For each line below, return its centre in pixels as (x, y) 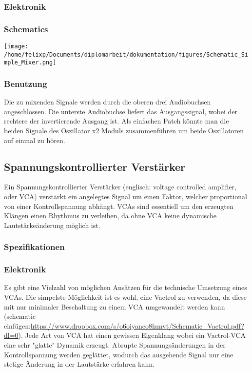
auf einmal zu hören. (35, 140)
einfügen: (17, 325)
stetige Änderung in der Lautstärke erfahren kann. (79, 364)
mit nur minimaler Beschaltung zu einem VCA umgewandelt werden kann (115, 306)
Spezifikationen (34, 247)
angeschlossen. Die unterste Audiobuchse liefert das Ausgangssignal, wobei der (121, 111)
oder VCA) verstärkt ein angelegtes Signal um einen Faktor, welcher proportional (126, 196)
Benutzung (26, 83)
